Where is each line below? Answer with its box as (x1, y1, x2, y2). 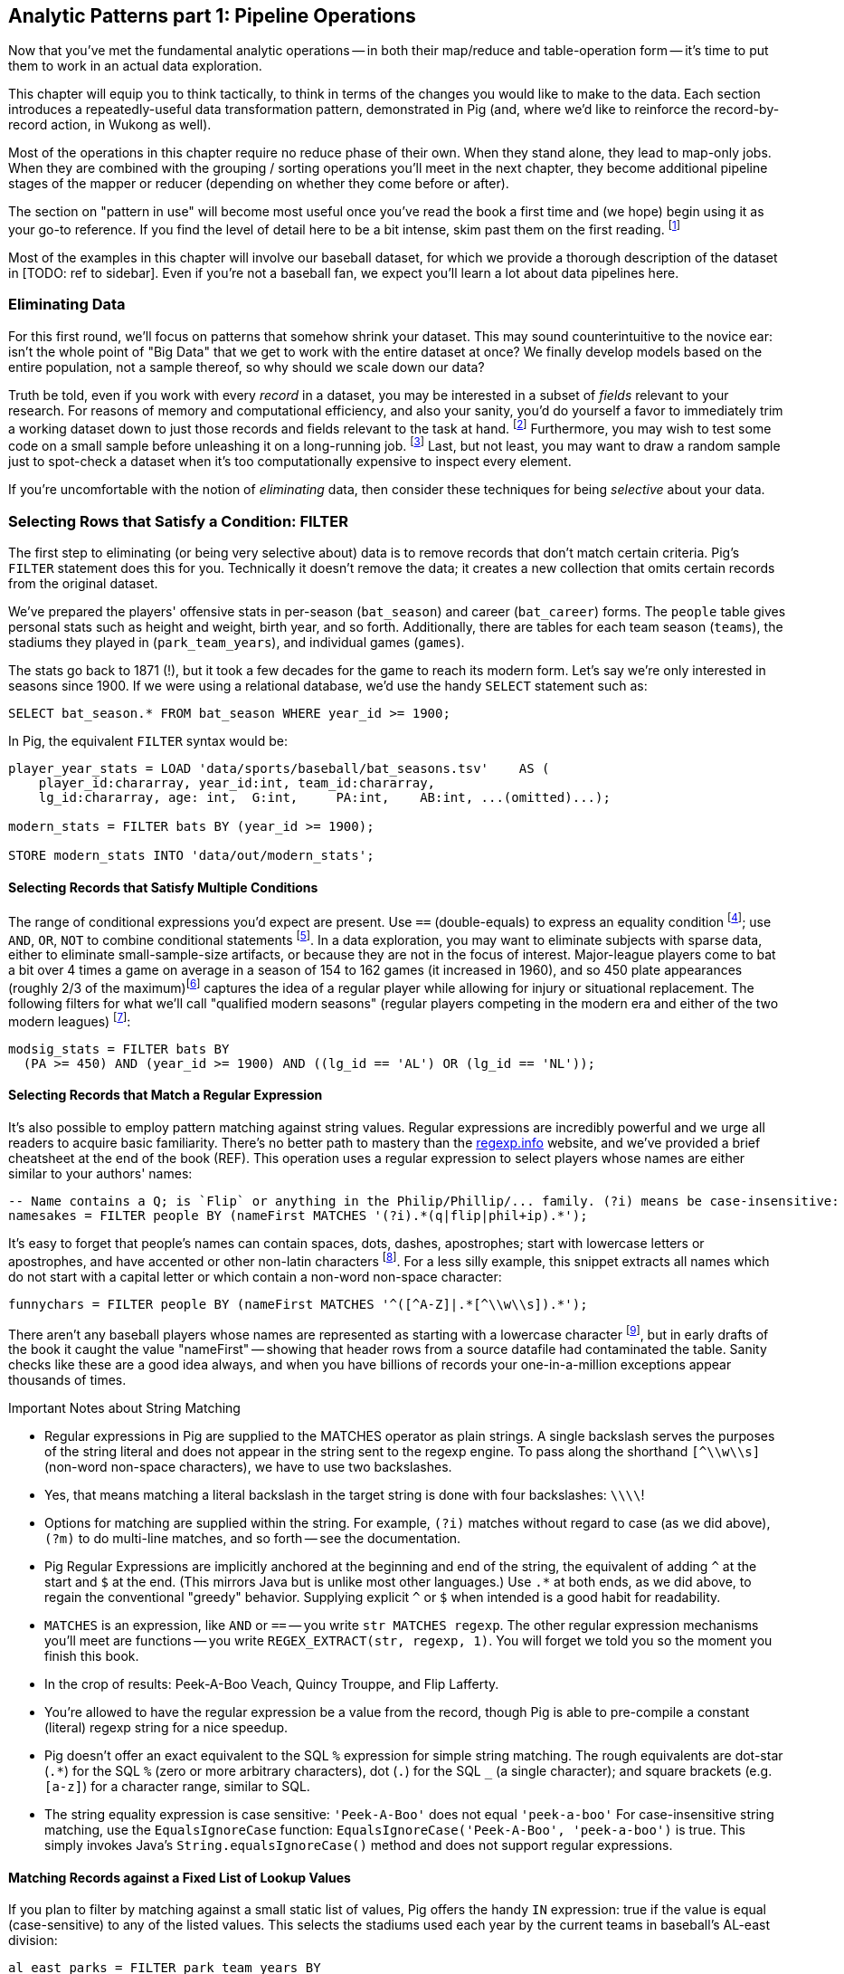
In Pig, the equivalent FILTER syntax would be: (8, 732, 288, 749)
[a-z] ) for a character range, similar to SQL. (44, 1779, 310, 1795)
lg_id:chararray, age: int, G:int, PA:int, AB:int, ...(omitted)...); (38, 789, 611, 805)
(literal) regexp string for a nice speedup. (44, 1720, 289, 1736)
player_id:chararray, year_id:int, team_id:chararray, (38, 775, 436, 790)
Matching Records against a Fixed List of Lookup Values (8, 1869, 351, 1885)
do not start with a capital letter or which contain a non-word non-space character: (8, 1268, 502, 1284)
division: (8, 1932, 58, 1949)
